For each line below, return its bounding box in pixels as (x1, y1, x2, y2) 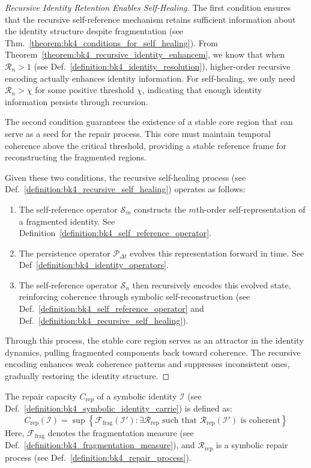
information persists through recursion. (5, 95, 148, 108)
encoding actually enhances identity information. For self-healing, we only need (5, 71, 295, 84)
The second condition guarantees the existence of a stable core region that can (5, 115, 293, 128)
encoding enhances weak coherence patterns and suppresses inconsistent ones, (5, 357, 290, 370)
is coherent (240, 416, 280, 425)
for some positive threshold (35, 84, 134, 96)
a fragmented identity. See (19, 214, 115, 227)
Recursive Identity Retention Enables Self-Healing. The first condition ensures (5, 1, 291, 13)
